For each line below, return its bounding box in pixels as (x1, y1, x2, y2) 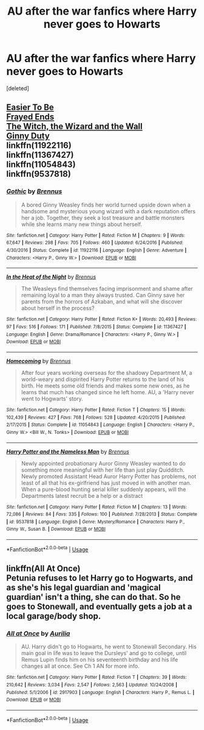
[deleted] (6, 84, 29, 92)
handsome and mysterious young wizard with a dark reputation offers (21, 207, 196, 214)
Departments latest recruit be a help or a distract (21, 492, 143, 499)
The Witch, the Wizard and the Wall (6, 121, 143, 132)
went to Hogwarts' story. (21, 395, 83, 402)
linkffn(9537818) (6, 169, 71, 179)
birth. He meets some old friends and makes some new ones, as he (21, 382, 190, 389)
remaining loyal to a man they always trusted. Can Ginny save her (21, 291, 185, 299)
